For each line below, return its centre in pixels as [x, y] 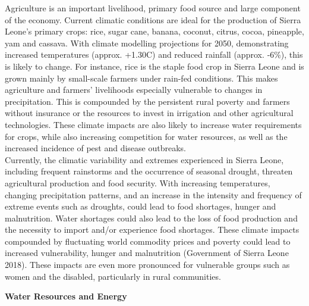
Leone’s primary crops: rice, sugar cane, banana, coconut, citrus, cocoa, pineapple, [154, 31]
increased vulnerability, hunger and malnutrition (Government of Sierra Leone [147, 253]
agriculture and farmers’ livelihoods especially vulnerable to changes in [134, 90]
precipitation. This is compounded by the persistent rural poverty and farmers [147, 101]
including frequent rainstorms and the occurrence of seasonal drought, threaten [149, 171]
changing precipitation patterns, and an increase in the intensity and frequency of [153, 194]
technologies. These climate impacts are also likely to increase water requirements [153, 124]
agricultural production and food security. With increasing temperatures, [138, 182]
